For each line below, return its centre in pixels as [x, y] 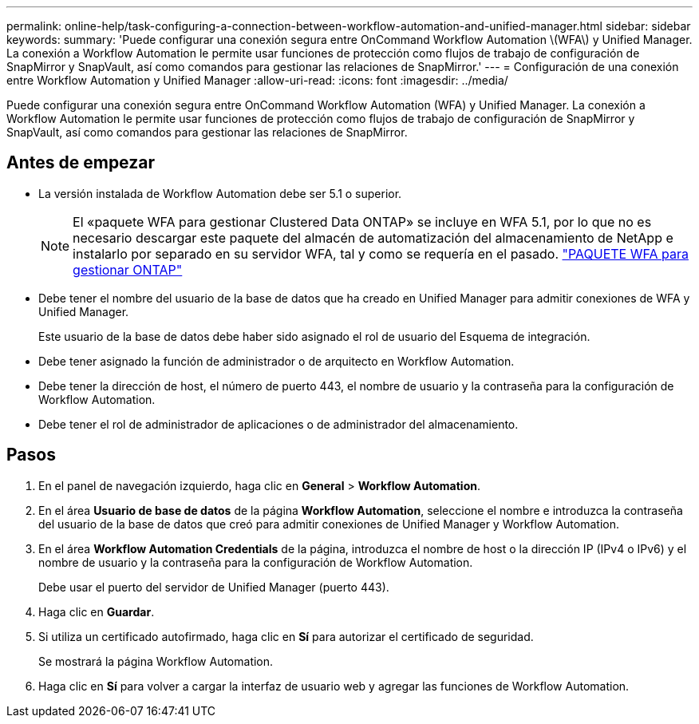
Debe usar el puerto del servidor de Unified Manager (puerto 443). [214, 587]
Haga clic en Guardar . [97, 611]
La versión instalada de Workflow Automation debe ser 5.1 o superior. [220, 193]
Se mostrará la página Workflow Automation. [156, 661]
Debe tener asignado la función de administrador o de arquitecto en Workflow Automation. [276, 361]
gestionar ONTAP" [128, 269]
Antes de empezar [81, 163]
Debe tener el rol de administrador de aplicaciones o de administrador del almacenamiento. [278, 424]
